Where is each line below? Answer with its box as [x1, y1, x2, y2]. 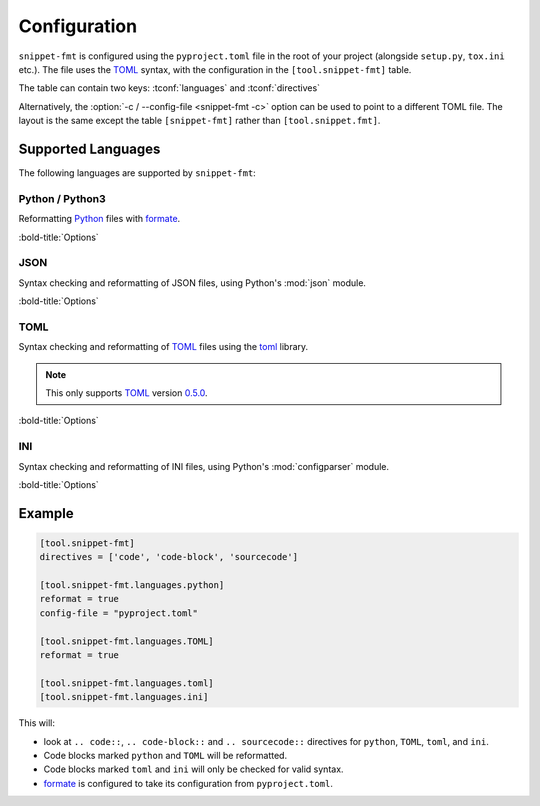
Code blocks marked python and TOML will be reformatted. [43, 749, 288, 761]
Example [18, 505, 74, 522]
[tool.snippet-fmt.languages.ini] [39, 691, 209, 703]
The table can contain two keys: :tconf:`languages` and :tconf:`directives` [18, 82, 320, 94]
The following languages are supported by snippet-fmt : [18, 167, 257, 179]
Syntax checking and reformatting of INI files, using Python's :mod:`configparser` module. [18, 460, 390, 472]
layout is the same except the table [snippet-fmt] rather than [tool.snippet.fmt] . [18, 115, 381, 127]
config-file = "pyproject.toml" [39, 607, 199, 619]
